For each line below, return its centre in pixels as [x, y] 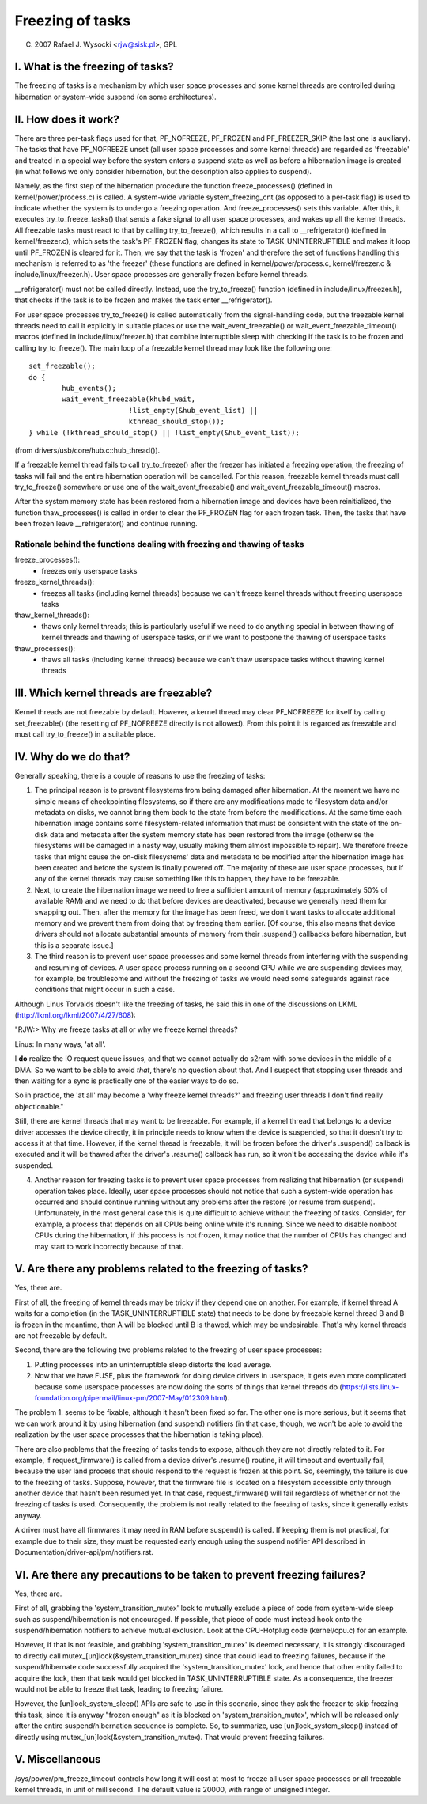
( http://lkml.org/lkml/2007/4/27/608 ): [75, 1015]
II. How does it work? [67, 119]
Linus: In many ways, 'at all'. [60, 1044]
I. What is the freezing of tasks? [94, 67]
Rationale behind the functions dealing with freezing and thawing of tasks [159, 544]
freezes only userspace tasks [89, 570]
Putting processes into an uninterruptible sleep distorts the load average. [153, 1364]
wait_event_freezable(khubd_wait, [129, 399]
